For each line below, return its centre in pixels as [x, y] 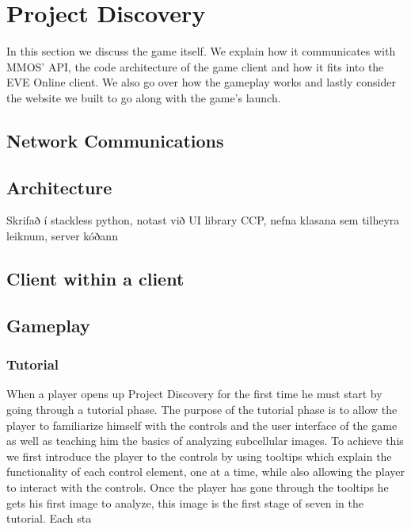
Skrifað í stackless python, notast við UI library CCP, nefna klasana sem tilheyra [203, 220]
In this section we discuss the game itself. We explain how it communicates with [201, 51]
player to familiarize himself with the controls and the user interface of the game [202, 425]
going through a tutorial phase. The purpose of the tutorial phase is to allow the [202, 410]
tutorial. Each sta [49, 518]
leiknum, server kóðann [62, 236]
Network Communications [115, 140]
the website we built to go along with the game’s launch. [144, 97]
